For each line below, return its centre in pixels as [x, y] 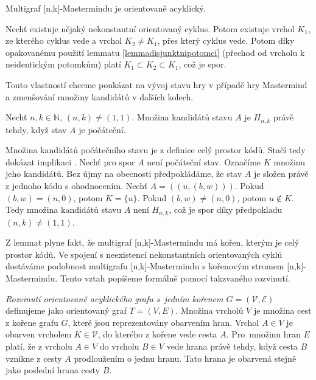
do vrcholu [119, 346]
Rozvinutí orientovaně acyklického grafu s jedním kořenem [114, 298]
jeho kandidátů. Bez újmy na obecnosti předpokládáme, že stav [124, 174]
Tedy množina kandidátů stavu [64, 209]
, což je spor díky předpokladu [226, 209]
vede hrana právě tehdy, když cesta [232, 346]
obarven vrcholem [39, 334]
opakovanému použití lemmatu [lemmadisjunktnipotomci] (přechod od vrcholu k [155, 52]
